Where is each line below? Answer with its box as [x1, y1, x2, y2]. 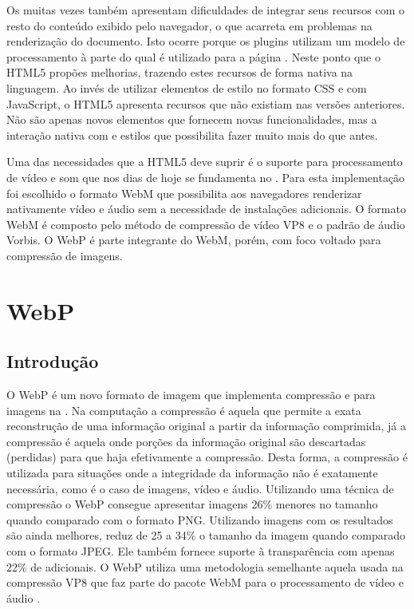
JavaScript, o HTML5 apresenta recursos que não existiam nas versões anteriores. [6, 95, 405, 112]
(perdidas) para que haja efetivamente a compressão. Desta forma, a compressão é [6, 449, 408, 465]
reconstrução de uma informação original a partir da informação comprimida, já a [6, 417, 406, 434]
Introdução [6, 349, 99, 374]
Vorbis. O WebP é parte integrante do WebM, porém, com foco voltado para [6, 231, 381, 248]
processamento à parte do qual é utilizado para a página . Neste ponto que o [6, 48, 380, 65]
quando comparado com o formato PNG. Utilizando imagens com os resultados [6, 511, 393, 528]
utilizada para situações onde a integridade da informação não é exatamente [6, 465, 378, 481]
